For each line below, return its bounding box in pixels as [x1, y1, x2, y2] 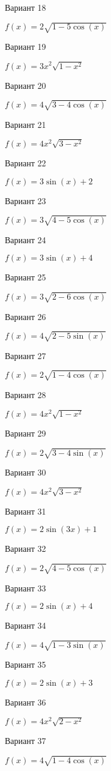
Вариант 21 [5, 118, 46, 130]
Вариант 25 [5, 271, 46, 283]
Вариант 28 [5, 388, 46, 401]
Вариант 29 [5, 427, 46, 440]
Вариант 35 [5, 658, 46, 671]
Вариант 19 [5, 40, 46, 53]
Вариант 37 [5, 734, 46, 747]
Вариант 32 [5, 542, 46, 555]
